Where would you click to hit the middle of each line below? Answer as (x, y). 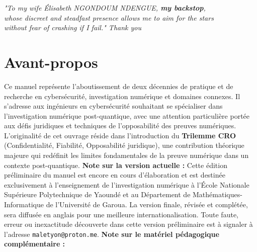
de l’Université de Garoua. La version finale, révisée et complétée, (147, 204)
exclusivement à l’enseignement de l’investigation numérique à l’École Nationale (127, 184)
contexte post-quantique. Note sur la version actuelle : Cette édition (116, 165)
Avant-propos (51, 62)
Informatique (24, 204)
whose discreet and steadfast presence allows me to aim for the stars (109, 17)
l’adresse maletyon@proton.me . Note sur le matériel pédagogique (112, 234)
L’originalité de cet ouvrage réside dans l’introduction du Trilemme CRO (120, 135)
